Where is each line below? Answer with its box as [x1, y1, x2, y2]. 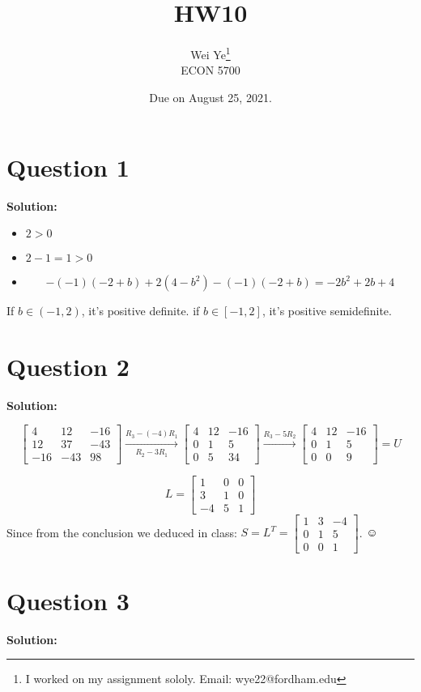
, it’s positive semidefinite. [262, 302, 392, 319]
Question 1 [6, 150, 130, 183]
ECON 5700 [181, 62, 240, 79]
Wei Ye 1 [190, 44, 231, 62]
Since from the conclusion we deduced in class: [6, 523, 237, 540]
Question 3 [6, 583, 130, 617]
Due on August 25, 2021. [149, 88, 272, 105]
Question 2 [6, 349, 130, 382]
